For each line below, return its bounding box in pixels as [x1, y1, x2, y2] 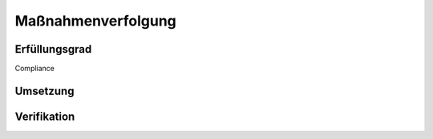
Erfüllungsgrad [14, 42, 92, 56]
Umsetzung [14, 84, 75, 97]
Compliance [14, 64, 55, 73]
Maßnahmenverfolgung [14, 12, 176, 30]
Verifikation [14, 109, 75, 123]
